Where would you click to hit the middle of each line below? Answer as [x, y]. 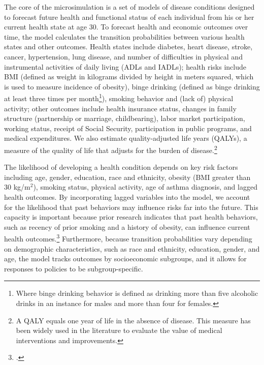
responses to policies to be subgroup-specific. [74, 268]
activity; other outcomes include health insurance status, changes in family [120, 108]
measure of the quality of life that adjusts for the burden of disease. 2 [111, 149]
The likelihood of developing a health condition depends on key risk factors [121, 167]
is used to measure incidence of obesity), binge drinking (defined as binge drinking [132, 86]
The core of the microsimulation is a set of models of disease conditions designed [129, 7]
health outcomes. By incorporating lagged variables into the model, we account [127, 197]
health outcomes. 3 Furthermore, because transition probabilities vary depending [128, 238]
